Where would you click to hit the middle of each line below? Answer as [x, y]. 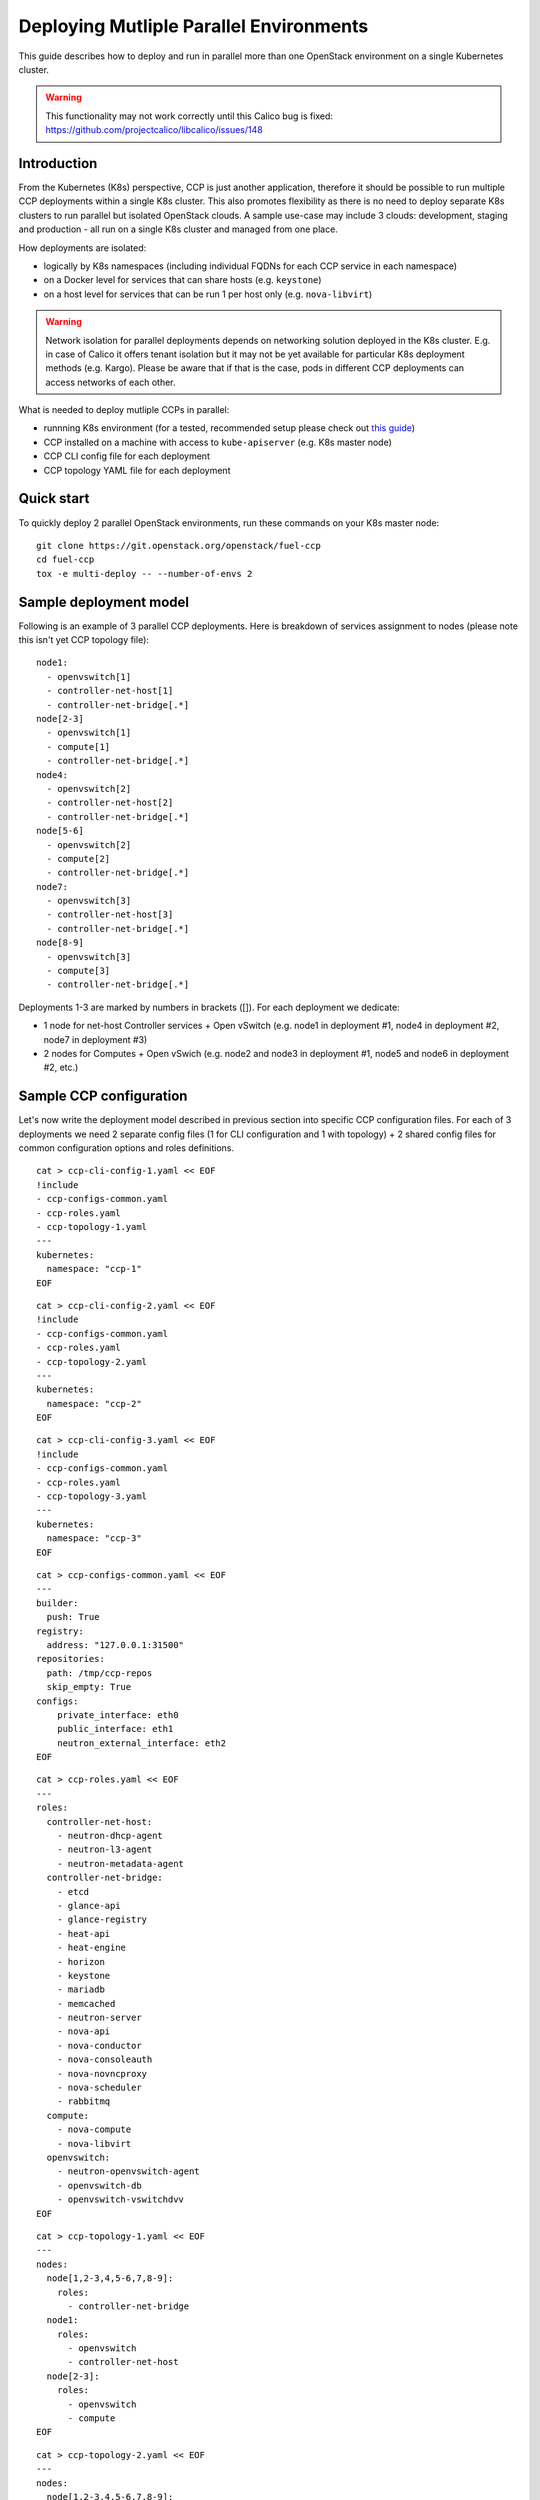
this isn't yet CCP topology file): [84, 640]
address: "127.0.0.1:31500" [115, 1644]
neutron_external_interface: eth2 [141, 1743]
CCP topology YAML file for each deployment [137, 470]
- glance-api [88, 1905]
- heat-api [83, 1933]
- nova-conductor [99, 2045]
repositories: [70, 1659]
